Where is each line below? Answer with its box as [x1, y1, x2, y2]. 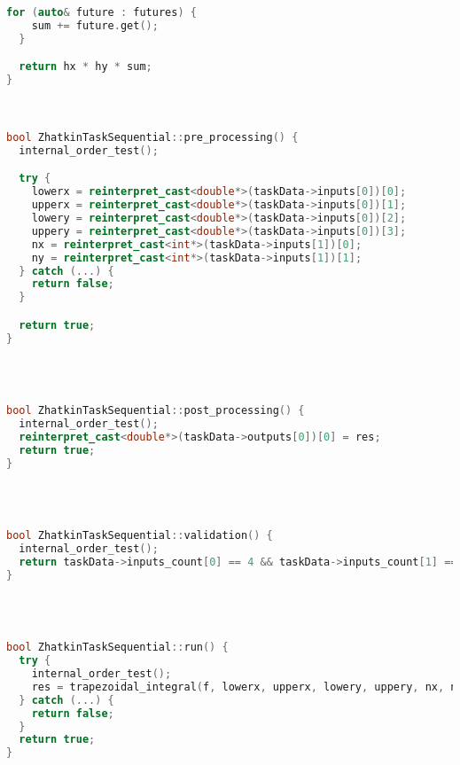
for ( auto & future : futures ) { [6, 6, 197, 19]
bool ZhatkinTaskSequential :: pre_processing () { [6, 131, 299, 144]
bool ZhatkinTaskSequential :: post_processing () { [6, 404, 305, 418]
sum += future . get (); [31, 19, 159, 32]
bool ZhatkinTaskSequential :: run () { [6, 641, 229, 654]
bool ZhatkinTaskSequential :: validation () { [6, 529, 273, 543]
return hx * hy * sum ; [19, 60, 152, 74]
